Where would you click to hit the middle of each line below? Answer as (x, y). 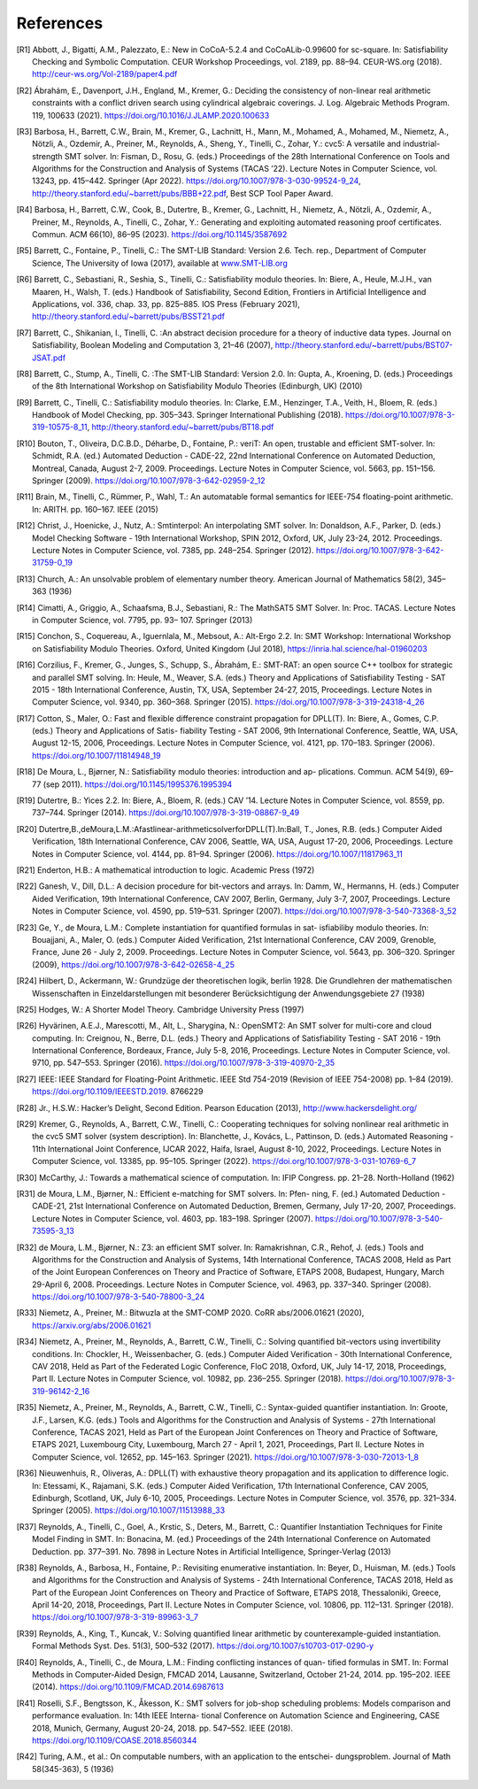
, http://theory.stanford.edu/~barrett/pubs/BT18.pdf (181, 427)
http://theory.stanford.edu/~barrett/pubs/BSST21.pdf (129, 316)
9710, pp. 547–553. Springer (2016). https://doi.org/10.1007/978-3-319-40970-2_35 (184, 1063)
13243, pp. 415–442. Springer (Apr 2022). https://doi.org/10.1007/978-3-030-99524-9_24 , (197, 181)
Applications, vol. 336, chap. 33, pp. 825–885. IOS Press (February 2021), (166, 304)
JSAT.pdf (49, 358)
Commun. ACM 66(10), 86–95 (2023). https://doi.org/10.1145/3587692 (160, 235)
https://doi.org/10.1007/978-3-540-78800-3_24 (119, 1297)
